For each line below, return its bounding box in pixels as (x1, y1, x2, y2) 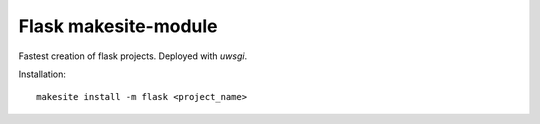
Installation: (18, 68, 67, 80)
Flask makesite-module (18, 15, 219, 37)
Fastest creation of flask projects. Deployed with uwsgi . (18, 50, 248, 62)
